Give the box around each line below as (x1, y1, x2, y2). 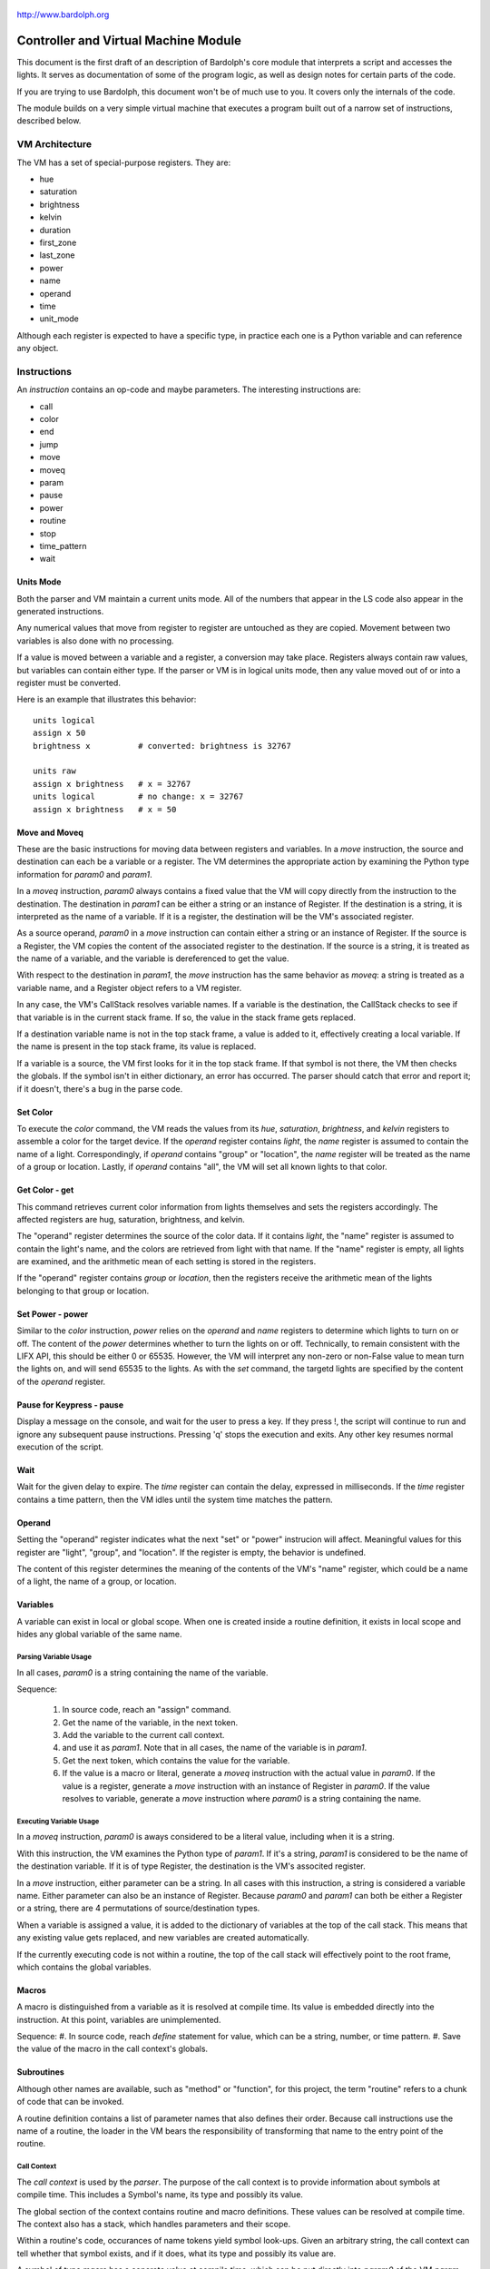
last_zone (39, 250, 75, 260)
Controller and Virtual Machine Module (16, 33, 242, 48)
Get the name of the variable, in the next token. (62, 1716, 239, 1728)
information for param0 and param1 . (16, 869, 153, 879)
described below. (16, 115, 82, 126)
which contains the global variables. (16, 1961, 152, 1972)
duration (39, 224, 72, 235)
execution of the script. (16, 1441, 104, 1452)
